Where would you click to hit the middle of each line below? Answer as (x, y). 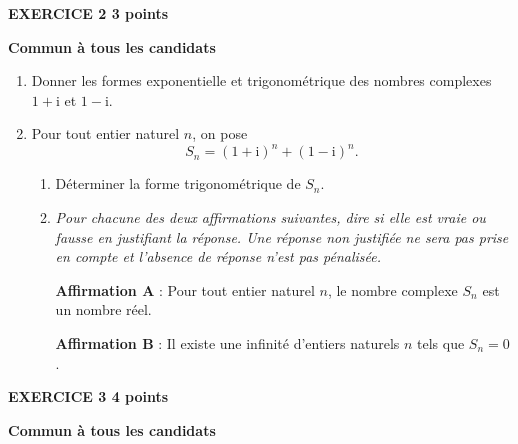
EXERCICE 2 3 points (88, 13)
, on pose (220, 133)
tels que (441, 343)
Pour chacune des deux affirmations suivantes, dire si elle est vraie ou (270, 217)
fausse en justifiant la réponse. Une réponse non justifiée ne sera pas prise (282, 236)
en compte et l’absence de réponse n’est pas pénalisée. (218, 256)
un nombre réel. (103, 309)
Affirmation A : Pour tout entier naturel (185, 289)
